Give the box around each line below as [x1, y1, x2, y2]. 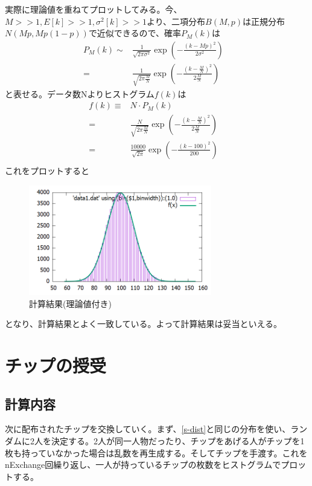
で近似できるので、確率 [88, 27, 182, 39]
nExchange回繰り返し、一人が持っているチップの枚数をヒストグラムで [5, 458, 281, 471]
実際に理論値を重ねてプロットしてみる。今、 [5, 3, 182, 15]
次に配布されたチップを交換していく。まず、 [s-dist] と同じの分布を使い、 [5, 423, 291, 435]
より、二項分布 [146, 15, 206, 27]
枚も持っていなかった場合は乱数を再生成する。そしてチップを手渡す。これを [5, 446, 308, 459]
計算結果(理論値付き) [29, 297, 112, 309]
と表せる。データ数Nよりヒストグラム [5, 87, 154, 100]
